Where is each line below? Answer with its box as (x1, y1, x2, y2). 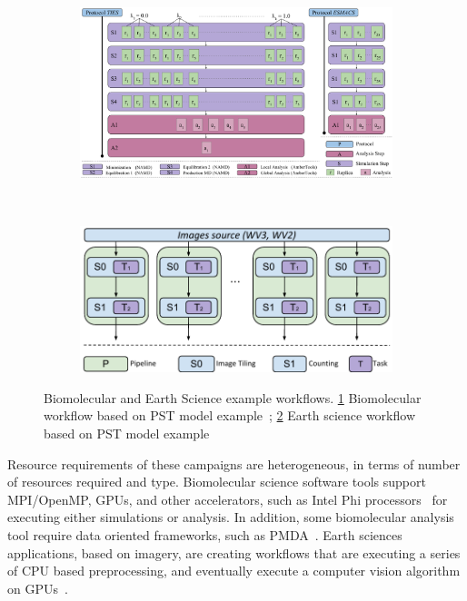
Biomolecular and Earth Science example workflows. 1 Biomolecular (44, 388, 422, 407)
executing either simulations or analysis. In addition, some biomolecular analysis (7, 507, 454, 527)
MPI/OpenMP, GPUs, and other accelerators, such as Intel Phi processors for (7, 489, 448, 508)
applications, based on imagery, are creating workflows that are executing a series (7, 543, 461, 562)
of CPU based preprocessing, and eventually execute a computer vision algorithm (7, 561, 461, 580)
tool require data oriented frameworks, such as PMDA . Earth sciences (7, 525, 402, 544)
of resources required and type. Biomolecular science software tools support (7, 472, 426, 491)
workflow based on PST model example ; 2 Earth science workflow (44, 406, 415, 425)
